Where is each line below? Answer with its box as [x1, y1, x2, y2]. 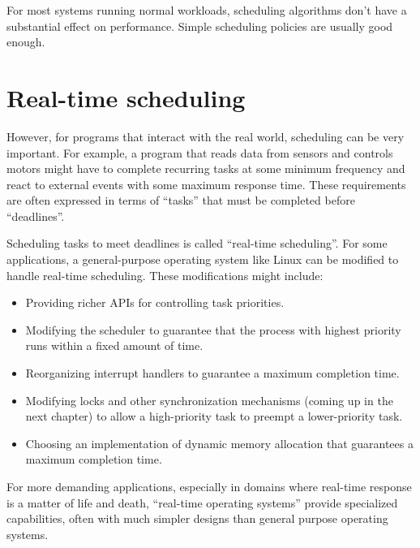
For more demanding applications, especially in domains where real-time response [6, 478, 412, 494]
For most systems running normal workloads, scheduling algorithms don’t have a [6, 2, 407, 18]
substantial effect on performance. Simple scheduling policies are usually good [6, 17, 393, 34]
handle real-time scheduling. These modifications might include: [6, 266, 324, 283]
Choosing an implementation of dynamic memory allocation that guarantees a [25, 434, 414, 451]
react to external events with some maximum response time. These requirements [6, 175, 406, 192]
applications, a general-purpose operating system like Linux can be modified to [6, 251, 399, 268]
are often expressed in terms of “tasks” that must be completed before [6, 192, 355, 209]
